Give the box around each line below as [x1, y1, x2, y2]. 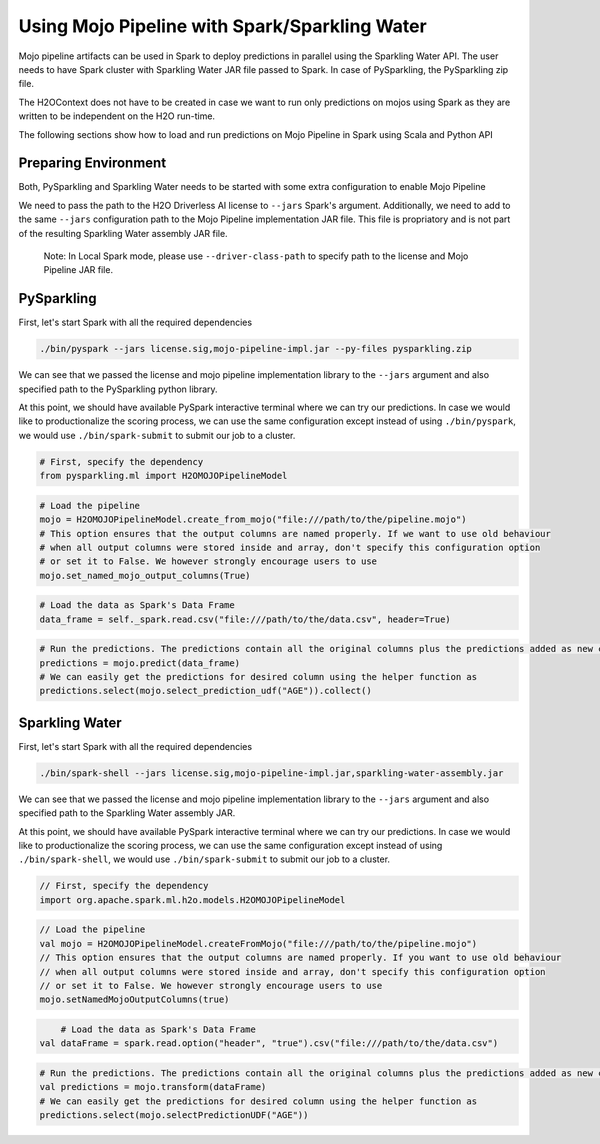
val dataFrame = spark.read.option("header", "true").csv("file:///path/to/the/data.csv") [39, 1038, 499, 1049]
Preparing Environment [18, 155, 167, 172]
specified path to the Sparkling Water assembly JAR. [18, 807, 236, 819]
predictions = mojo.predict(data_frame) [39, 657, 240, 669]
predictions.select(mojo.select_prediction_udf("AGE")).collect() [39, 685, 372, 697]
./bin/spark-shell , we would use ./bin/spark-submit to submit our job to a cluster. [18, 853, 390, 865]
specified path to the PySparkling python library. [18, 383, 219, 395]
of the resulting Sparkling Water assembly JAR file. [18, 227, 229, 239]
